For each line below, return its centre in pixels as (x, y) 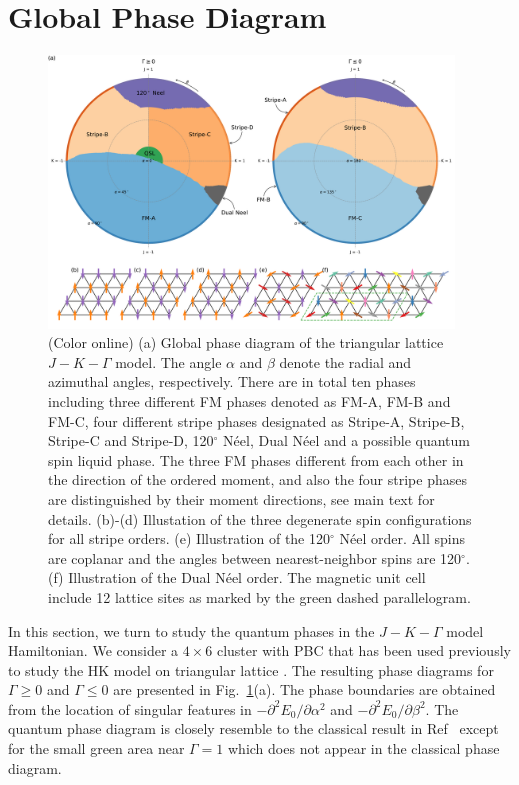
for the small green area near (96, 748)
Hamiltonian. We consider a (93, 650)
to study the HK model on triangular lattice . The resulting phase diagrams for (251, 669)
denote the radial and (345, 361)
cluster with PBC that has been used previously (363, 650)
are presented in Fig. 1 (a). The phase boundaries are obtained (304, 689)
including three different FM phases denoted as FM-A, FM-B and (249, 400)
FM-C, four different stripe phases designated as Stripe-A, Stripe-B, (256, 420)
